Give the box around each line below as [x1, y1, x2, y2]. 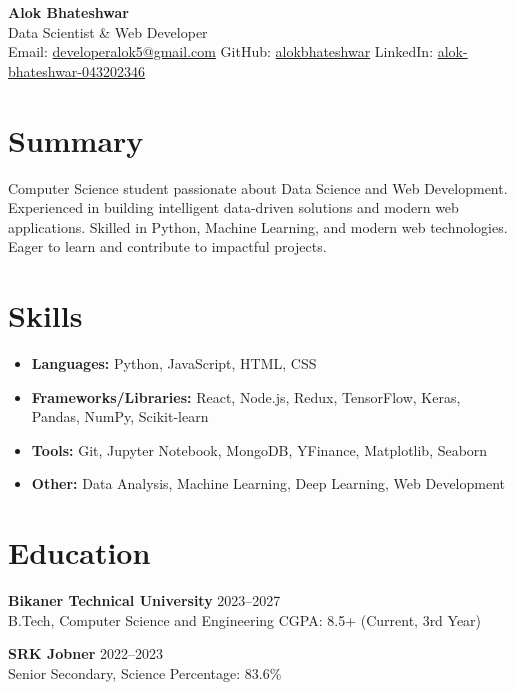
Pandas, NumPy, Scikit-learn [31, 406, 209, 427]
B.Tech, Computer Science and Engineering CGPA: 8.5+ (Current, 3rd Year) [8, 609, 482, 630]
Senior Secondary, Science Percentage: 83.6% [8, 662, 282, 683]
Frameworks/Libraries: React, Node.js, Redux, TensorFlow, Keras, [31, 386, 461, 407]
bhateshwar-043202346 [8, 60, 146, 81]
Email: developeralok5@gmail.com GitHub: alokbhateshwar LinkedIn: [8, 41, 434, 62]
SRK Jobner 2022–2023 [8, 643, 163, 664]
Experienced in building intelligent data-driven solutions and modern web [8, 197, 459, 218]
